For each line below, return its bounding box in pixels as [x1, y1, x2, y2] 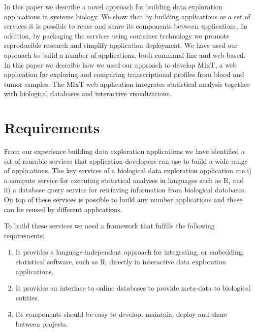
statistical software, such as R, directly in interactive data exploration [15, 257, 226, 266]
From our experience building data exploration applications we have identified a [4, 146, 245, 156]
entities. [15, 292, 39, 302]
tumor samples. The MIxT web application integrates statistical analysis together [4, 78, 250, 89]
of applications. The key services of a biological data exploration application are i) [4, 165, 252, 176]
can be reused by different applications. [4, 204, 123, 214]
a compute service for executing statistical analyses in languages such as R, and [4, 175, 244, 185]
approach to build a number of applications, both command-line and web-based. [4, 49, 246, 60]
